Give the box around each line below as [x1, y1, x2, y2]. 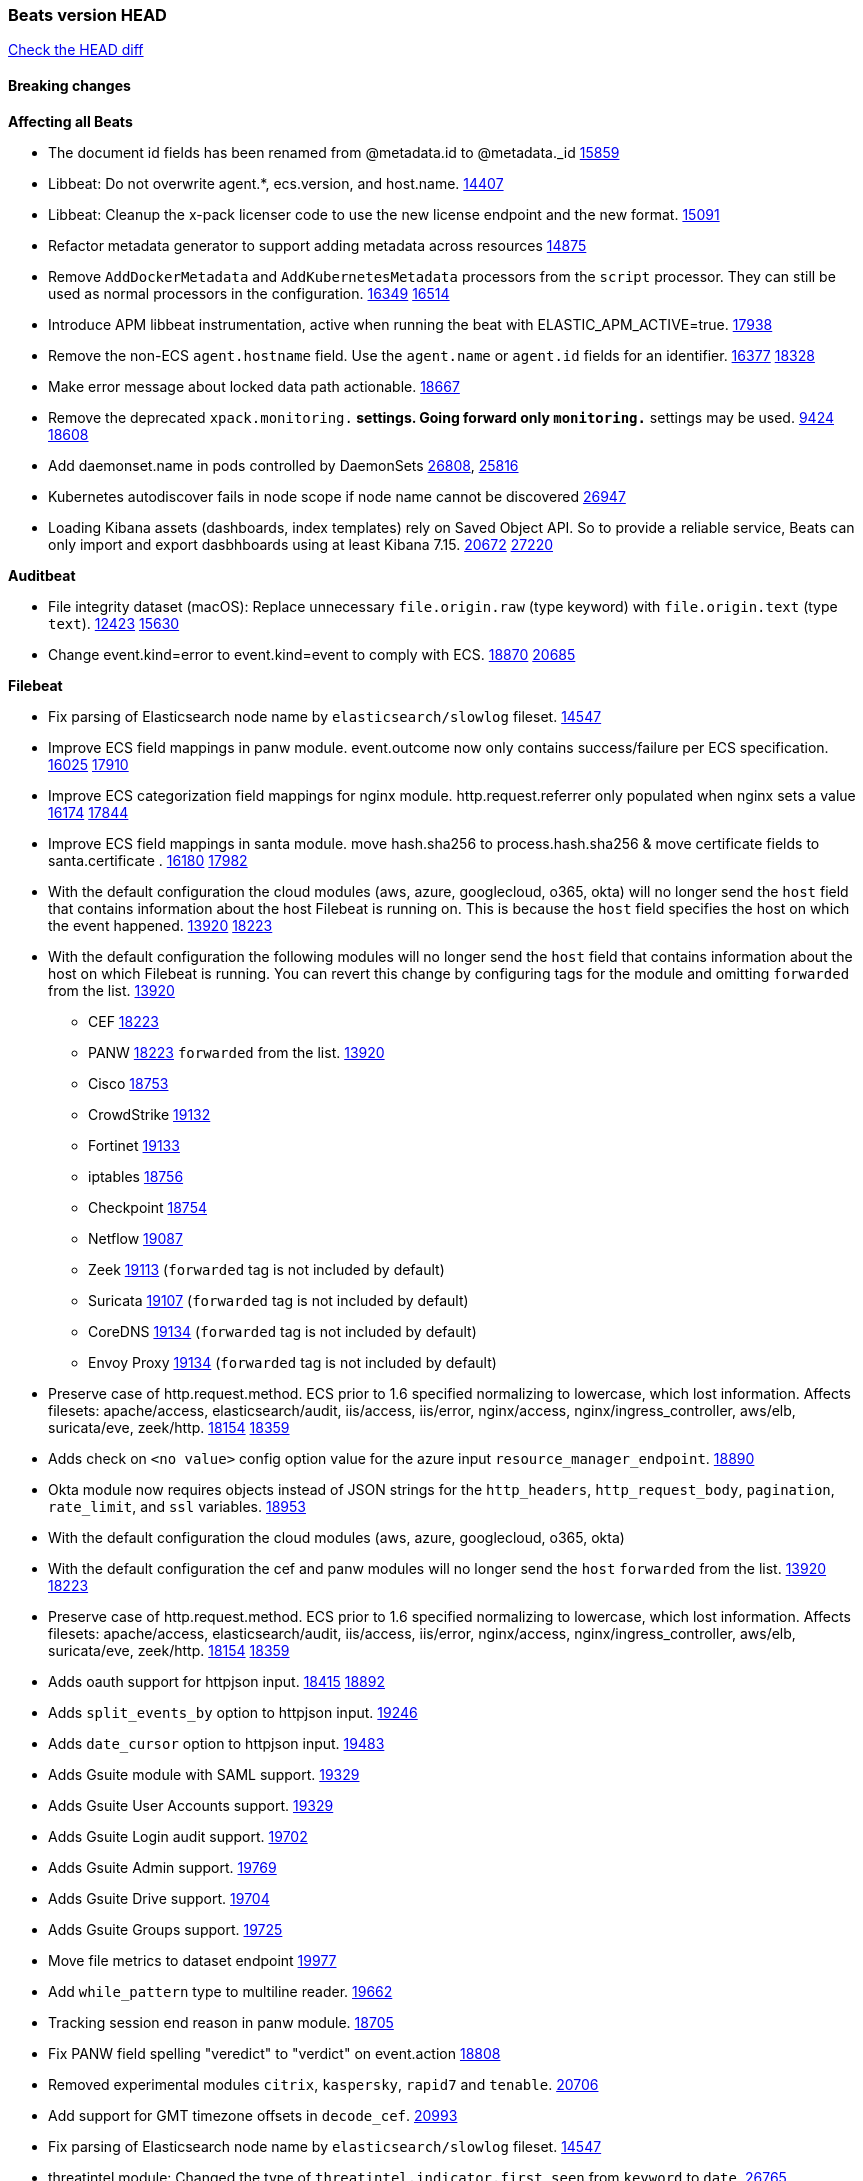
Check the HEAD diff [8, 41, 144, 59]
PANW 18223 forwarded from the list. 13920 [88, 1043, 385, 1061]
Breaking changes [8, 76, 131, 94]
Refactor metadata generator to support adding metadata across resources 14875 [48, 236, 587, 254]
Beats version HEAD [8, 5, 167, 25]
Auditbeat [8, 566, 76, 584]
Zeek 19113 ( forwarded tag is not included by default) [88, 1260, 445, 1278]
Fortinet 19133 [88, 1136, 180, 1154]
